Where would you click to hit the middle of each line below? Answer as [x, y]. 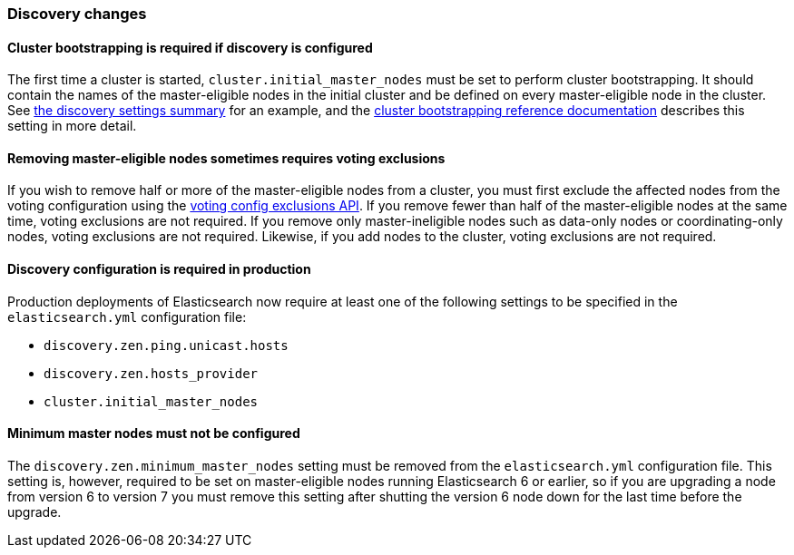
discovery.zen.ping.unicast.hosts [166, 345]
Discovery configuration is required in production [159, 269]
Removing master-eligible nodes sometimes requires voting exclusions [226, 158]
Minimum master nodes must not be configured [154, 433]
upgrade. [34, 511]
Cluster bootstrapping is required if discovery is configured [190, 47]
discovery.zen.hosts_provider [151, 373]
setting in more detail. [72, 126]
